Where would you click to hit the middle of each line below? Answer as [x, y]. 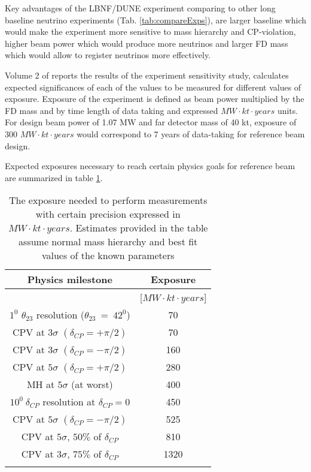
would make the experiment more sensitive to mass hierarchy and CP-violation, [150, 31]
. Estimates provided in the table [139, 228]
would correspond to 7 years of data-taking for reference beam [191, 133]
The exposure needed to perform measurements [108, 200]
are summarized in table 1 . [54, 177]
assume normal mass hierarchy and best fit [108, 242]
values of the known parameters [108, 255]
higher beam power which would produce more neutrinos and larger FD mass [147, 43]
